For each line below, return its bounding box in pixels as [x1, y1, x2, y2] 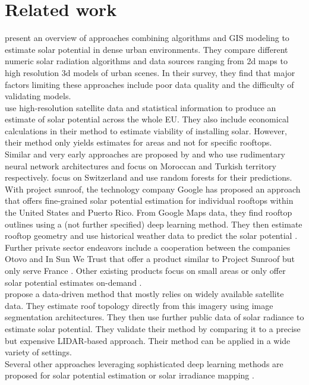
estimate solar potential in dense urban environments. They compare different [5, 43, 288, 55]
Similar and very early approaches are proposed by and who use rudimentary [5, 148, 285, 160]
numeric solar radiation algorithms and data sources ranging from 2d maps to [5, 55, 288, 67]
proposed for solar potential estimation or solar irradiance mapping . [5, 369, 254, 381]
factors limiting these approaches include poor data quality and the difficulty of [5, 78, 294, 90]
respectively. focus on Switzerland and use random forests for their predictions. [5, 171, 292, 184]
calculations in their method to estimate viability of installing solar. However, [5, 124, 287, 137]
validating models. [5, 90, 71, 102]
